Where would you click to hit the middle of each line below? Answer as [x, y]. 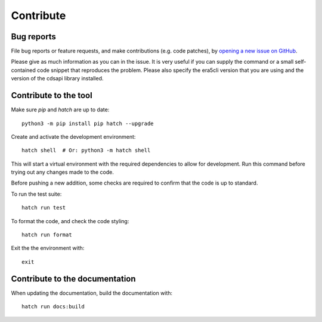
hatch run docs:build [53, 307]
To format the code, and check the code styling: [70, 221]
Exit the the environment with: [48, 248]
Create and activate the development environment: [73, 136]
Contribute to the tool [52, 96]
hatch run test [44, 208]
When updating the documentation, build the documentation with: [92, 293]
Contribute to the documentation [74, 279]
